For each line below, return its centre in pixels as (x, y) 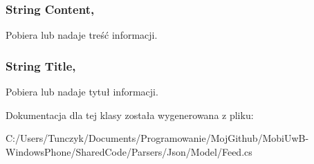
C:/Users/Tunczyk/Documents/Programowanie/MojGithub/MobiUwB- (157, 138)
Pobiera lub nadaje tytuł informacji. (82, 92)
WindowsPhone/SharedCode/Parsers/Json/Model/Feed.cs (129, 151)
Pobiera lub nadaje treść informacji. (82, 35)
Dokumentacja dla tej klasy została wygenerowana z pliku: (130, 115)
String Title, (41, 65)
